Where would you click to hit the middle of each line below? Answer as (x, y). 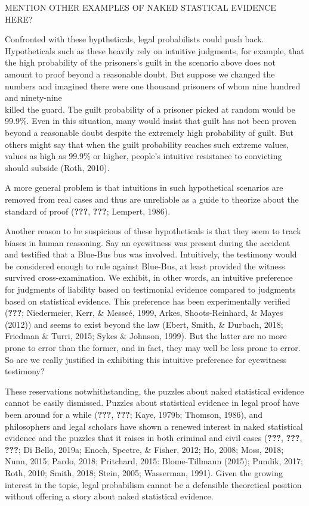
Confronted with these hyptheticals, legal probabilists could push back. (135, 39)
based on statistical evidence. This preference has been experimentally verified (148, 301)
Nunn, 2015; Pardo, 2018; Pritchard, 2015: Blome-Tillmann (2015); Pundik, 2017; (154, 461)
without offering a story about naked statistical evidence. (109, 496)
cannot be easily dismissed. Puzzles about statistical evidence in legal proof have (152, 403)
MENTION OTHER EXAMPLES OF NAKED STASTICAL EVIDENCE (140, 7)
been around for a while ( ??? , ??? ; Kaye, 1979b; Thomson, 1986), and (134, 414)
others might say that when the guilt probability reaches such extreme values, (147, 144)
